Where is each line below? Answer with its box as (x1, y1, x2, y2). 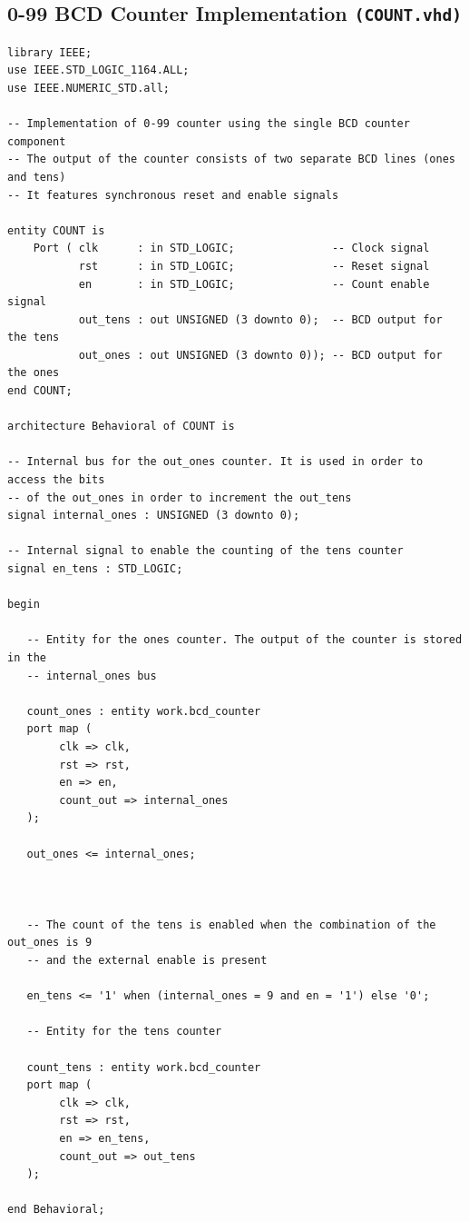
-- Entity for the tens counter (26, 1025, 222, 1038)
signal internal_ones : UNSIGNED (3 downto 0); (7, 509, 300, 522)
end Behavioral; (7, 1203, 105, 1217)
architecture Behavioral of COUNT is (7, 420, 235, 433)
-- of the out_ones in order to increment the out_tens (7, 491, 352, 504)
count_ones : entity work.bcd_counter (26, 704, 261, 718)
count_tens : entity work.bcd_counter (26, 1060, 261, 1074)
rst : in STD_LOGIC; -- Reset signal (78, 259, 430, 273)
